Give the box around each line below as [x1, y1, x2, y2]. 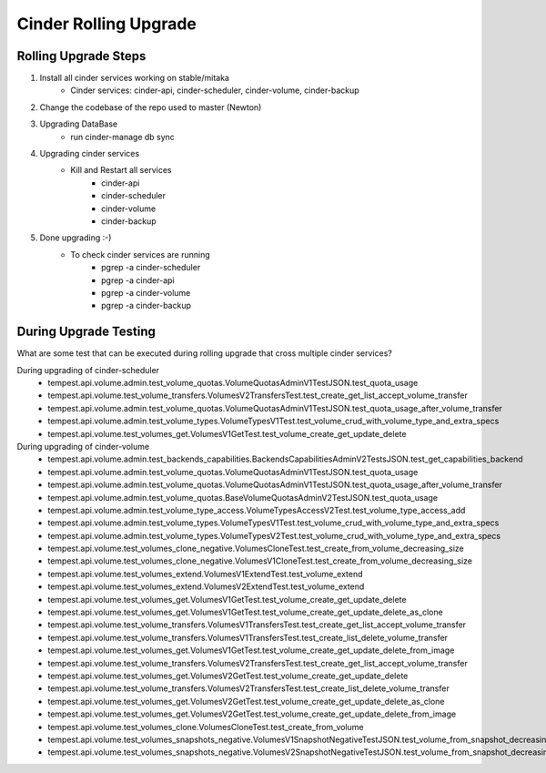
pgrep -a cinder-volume [101, 287, 191, 298]
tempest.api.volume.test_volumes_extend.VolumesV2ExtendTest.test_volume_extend [47, 581, 365, 592]
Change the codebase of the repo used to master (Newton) [39, 101, 262, 113]
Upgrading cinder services [39, 148, 140, 159]
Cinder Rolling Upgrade [16, 14, 197, 34]
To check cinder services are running [70, 249, 211, 259]
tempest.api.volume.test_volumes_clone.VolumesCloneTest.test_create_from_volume [47, 721, 364, 732]
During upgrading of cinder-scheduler [16, 364, 159, 375]
